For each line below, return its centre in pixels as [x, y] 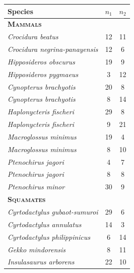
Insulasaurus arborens [41, 262]
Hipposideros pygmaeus [43, 74]
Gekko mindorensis [37, 249]
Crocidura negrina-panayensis [53, 49]
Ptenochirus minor [36, 187]
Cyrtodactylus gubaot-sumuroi [53, 212]
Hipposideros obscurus [41, 61]
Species [21, 11]
